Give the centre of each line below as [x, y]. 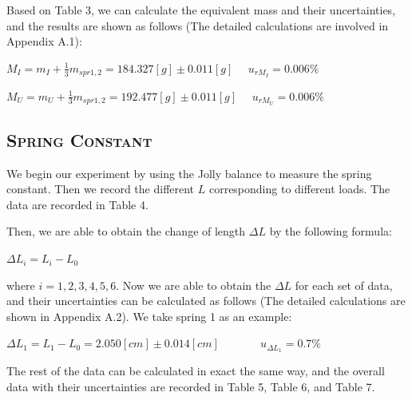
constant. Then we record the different [101, 189]
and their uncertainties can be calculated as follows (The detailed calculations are [206, 301]
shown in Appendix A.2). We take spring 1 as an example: [149, 316]
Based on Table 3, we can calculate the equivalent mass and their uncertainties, [201, 10]
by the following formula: [331, 231]
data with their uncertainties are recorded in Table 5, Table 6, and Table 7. [191, 386]
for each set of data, [344, 285]
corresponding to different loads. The [299, 189]
